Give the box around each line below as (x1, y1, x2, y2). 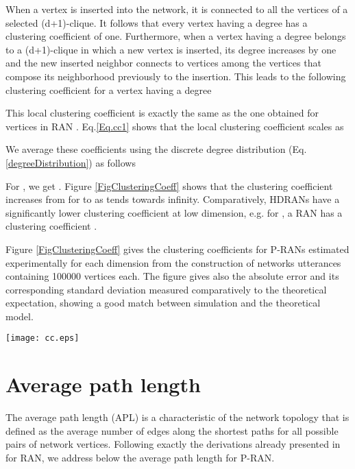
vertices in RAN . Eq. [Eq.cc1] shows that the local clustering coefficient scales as (5, 119, 344, 133)
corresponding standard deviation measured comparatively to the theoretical (5, 282, 327, 296)
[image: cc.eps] (5, 333, 79, 344)
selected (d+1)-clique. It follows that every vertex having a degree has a (5, 15, 308, 29)
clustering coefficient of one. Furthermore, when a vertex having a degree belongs (5, 29, 346, 43)
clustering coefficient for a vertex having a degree (5, 82, 212, 97)
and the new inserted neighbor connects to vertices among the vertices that (5, 56, 321, 70)
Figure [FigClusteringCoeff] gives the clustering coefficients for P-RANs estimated (5, 241, 350, 256)
